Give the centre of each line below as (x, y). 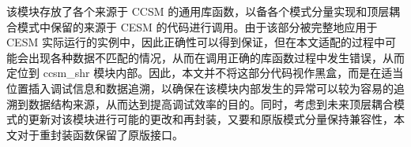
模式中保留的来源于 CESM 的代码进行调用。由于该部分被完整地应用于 (197, 26)
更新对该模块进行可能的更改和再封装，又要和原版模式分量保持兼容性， (211, 119)
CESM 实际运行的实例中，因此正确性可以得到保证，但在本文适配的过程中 (196, 42)
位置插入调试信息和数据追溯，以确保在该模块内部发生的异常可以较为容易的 (200, 88)
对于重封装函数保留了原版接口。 (100, 134)
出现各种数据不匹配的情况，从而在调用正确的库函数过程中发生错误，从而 (216, 57)
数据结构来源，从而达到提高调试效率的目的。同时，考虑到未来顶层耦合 (211, 103)
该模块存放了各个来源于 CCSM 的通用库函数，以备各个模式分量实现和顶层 (198, 11)
